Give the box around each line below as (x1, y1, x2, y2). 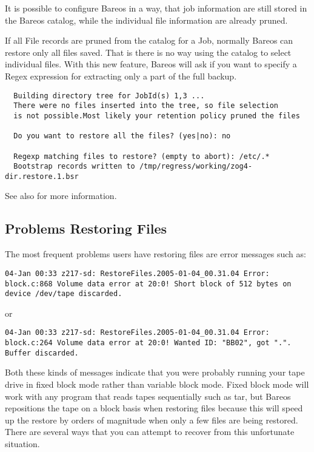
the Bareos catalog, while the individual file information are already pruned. (5, 13, 288, 26)
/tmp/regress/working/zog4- (139, 162, 253, 171)
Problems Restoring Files (5, 219, 167, 238)
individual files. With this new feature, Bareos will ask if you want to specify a (5, 58, 297, 70)
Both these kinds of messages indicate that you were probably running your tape (5, 366, 305, 379)
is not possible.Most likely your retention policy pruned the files (13, 111, 300, 120)
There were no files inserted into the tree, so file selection (13, 101, 279, 110)
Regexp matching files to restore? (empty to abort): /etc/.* (13, 152, 270, 161)
